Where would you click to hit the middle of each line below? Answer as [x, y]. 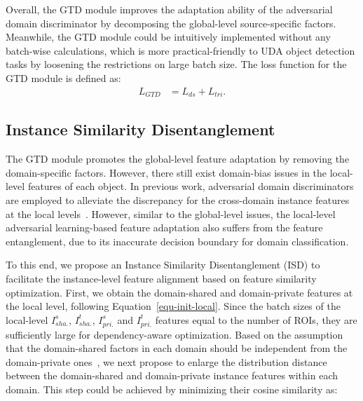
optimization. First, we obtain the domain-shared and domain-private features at [179, 292]
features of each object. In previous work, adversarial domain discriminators [191, 186]
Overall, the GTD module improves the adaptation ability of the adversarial [169, 9]
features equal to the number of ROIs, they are [256, 319]
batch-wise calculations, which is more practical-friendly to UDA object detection [180, 50]
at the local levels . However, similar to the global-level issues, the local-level [171, 213]
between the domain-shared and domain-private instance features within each [172, 375]
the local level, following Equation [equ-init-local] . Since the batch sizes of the [173, 306]
